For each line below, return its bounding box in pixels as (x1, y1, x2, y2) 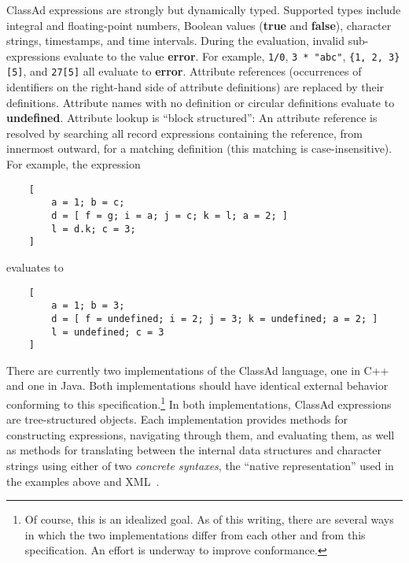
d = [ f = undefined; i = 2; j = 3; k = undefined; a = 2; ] (51, 313, 378, 324)
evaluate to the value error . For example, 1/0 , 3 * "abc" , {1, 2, (63, 47, 383, 64)
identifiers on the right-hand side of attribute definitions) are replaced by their (6, 79, 385, 95)
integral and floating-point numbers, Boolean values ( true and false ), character (6, 17, 392, 33)
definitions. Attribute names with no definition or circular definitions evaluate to (6, 94, 395, 110)
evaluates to (6, 258, 64, 275)
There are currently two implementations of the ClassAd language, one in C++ (6, 361, 389, 378)
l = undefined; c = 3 (51, 326, 164, 338)
